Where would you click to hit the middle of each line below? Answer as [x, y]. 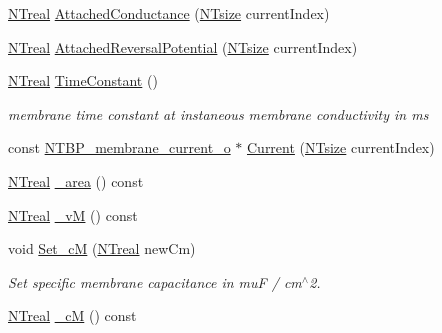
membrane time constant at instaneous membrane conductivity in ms [218, 113]
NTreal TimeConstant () [83, 80]
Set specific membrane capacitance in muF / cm [155, 281]
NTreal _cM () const [72, 315]
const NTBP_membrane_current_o [119, 147]
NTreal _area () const [76, 180]
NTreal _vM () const [73, 214]
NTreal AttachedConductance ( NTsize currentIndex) [169, 13]
